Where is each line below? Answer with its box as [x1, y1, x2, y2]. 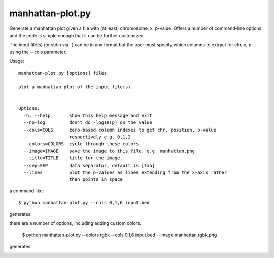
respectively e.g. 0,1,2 [69, 134, 131, 140]
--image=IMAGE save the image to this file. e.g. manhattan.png [23, 148, 195, 154]
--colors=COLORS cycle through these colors [23, 141, 139, 147]
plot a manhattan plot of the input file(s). [18, 84, 134, 90]
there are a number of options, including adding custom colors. [9, 220, 142, 226]
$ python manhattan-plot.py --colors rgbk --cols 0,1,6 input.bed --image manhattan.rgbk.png [22, 232, 217, 238]
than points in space [69, 177, 123, 182]
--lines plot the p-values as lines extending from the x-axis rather [23, 169, 227, 175]
